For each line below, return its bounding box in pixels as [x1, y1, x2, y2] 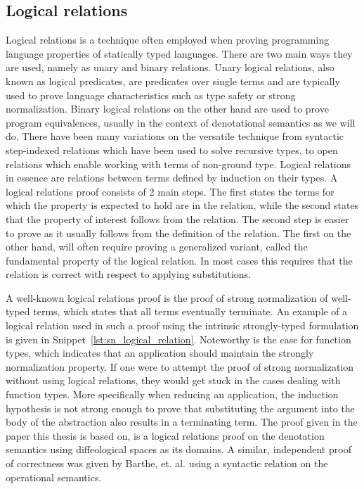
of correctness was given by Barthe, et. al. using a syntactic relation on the [6, 456, 328, 471]
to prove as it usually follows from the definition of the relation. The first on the [6, 225, 351, 240]
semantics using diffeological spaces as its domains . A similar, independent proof [6, 442, 351, 457]
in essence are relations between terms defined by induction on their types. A [6, 170, 338, 185]
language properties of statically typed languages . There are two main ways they [6, 46, 353, 61]
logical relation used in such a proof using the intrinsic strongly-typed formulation [6, 318, 359, 333]
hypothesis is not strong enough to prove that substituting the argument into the [6, 400, 355, 415]
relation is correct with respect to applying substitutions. [6, 267, 252, 281]
